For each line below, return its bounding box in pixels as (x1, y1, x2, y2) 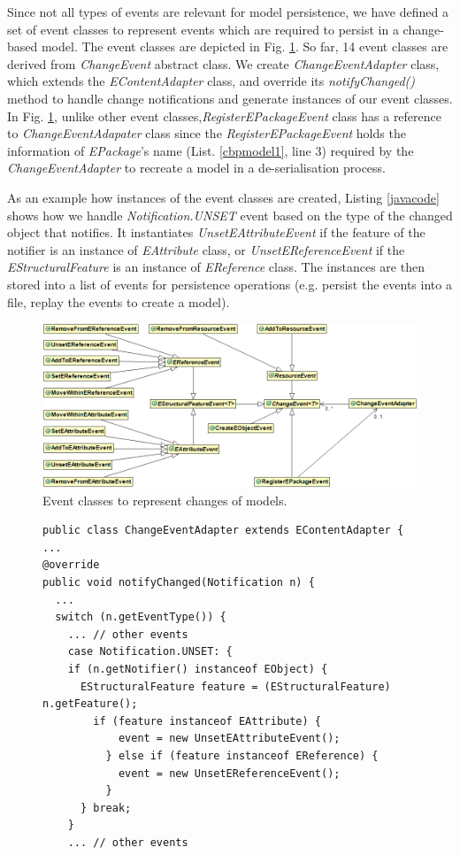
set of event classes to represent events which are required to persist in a (7, 19, 399, 38)
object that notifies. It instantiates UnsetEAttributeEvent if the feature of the (7, 223, 425, 242)
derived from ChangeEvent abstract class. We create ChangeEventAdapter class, (7, 54, 440, 73)
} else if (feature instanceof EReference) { (105, 749, 379, 762)
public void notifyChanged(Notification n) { (42, 575, 315, 589)
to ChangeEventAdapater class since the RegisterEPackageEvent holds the (7, 124, 406, 142)
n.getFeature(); (42, 697, 138, 711)
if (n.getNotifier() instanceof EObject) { (67, 662, 328, 675)
